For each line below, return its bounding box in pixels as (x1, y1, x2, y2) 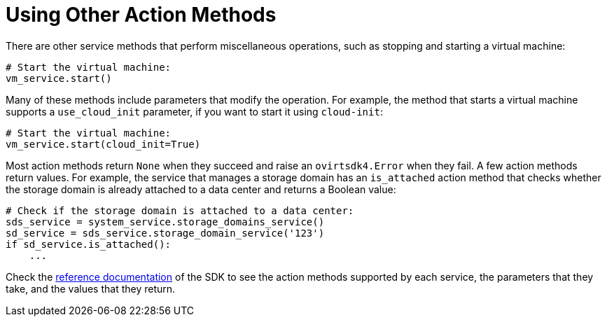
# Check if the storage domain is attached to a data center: (6, 204, 354, 216)
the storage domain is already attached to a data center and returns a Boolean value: (6, 183, 396, 195)
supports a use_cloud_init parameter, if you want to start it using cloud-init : (6, 105, 383, 118)
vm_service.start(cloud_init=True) (6, 138, 201, 150)
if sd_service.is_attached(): (6, 238, 172, 250)
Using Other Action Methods (6, 3, 277, 27)
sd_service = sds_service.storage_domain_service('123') (6, 227, 325, 239)
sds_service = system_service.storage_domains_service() (6, 216, 325, 227)
